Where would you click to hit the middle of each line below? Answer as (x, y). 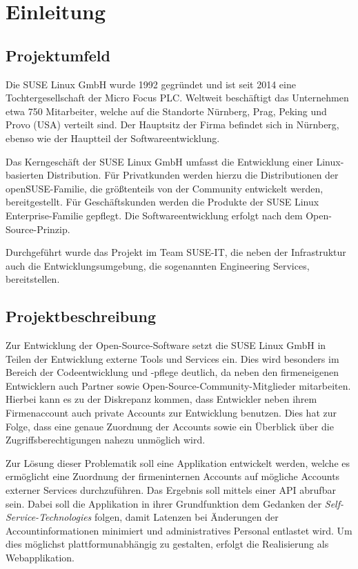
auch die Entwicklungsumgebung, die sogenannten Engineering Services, (158, 265)
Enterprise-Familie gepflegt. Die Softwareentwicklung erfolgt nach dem (154, 215)
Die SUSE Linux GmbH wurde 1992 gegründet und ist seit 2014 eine (151, 84)
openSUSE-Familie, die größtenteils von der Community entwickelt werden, (165, 188)
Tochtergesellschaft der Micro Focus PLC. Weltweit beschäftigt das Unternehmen (177, 98)
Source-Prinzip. (38, 229)
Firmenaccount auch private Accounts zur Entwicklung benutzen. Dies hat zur (171, 413)
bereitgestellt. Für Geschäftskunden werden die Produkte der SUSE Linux (162, 202)
